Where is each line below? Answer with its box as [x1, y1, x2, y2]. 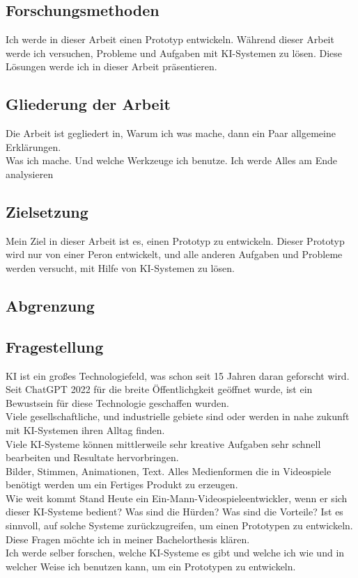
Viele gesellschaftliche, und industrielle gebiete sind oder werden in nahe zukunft [6, 409, 350, 424]
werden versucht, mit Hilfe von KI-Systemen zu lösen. [6, 260, 235, 275]
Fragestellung [6, 335, 104, 357]
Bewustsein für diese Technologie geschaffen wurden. [6, 395, 229, 410]
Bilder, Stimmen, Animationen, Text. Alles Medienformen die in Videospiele [6, 463, 332, 478]
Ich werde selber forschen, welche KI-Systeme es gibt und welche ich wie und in [6, 545, 345, 560]
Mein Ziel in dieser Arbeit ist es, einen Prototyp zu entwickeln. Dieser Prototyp [6, 233, 345, 248]
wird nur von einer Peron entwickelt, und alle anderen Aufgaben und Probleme [6, 247, 343, 262]
